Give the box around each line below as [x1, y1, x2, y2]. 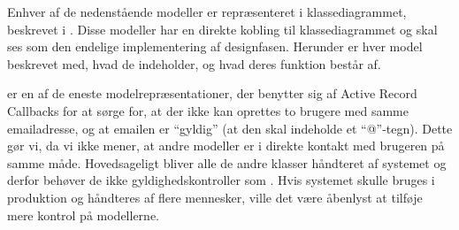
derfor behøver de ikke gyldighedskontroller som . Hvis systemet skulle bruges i [7, 171, 435, 189]
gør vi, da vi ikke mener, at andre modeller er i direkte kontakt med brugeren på [7, 136, 445, 155]
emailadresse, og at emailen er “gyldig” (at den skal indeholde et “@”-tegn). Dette [7, 119, 453, 137]
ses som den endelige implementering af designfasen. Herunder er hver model [7, 37, 423, 56]
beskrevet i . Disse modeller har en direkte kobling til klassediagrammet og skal [7, 19, 438, 38]
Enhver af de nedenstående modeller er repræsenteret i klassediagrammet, [7, 3, 407, 20]
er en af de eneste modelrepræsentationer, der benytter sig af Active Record [7, 84, 417, 103]
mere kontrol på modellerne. [7, 205, 160, 224]
